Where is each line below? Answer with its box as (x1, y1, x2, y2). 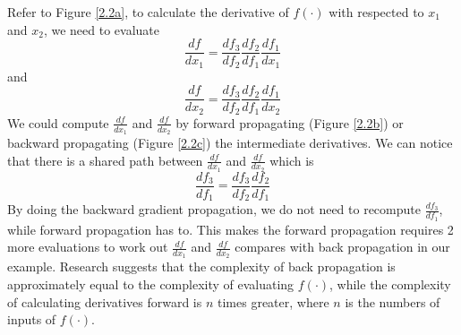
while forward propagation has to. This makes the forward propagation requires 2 (7, 219, 454, 238)
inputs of (7, 310, 56, 329)
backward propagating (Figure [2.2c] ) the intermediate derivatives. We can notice (7, 133, 453, 152)
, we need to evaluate (43, 20, 160, 39)
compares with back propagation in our (235, 237, 450, 256)
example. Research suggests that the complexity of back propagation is (7, 257, 396, 276)
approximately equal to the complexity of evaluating (7, 275, 295, 294)
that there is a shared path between (7, 150, 203, 169)
